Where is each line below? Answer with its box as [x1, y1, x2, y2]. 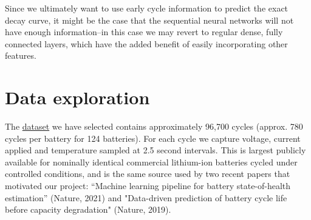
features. [5, 49, 36, 62]
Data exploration [5, 85, 150, 110]
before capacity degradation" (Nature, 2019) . [5, 203, 171, 216]
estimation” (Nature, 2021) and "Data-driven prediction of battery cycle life [5, 191, 287, 204]
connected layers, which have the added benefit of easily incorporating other [5, 37, 288, 50]
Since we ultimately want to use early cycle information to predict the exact [5, 2, 289, 14]
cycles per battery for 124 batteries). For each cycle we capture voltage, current [5, 132, 301, 144]
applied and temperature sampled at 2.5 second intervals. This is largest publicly [5, 144, 306, 156]
